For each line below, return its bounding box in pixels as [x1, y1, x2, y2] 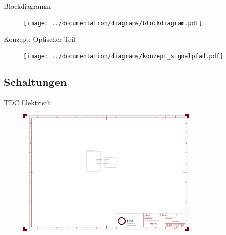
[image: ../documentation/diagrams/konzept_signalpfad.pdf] [23, 52, 224, 60]
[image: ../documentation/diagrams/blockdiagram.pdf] [23, 20, 203, 27]
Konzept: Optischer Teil [4, 34, 75, 44]
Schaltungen [4, 74, 67, 89]
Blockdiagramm [4, 1, 51, 11]
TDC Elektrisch [4, 97, 51, 107]
